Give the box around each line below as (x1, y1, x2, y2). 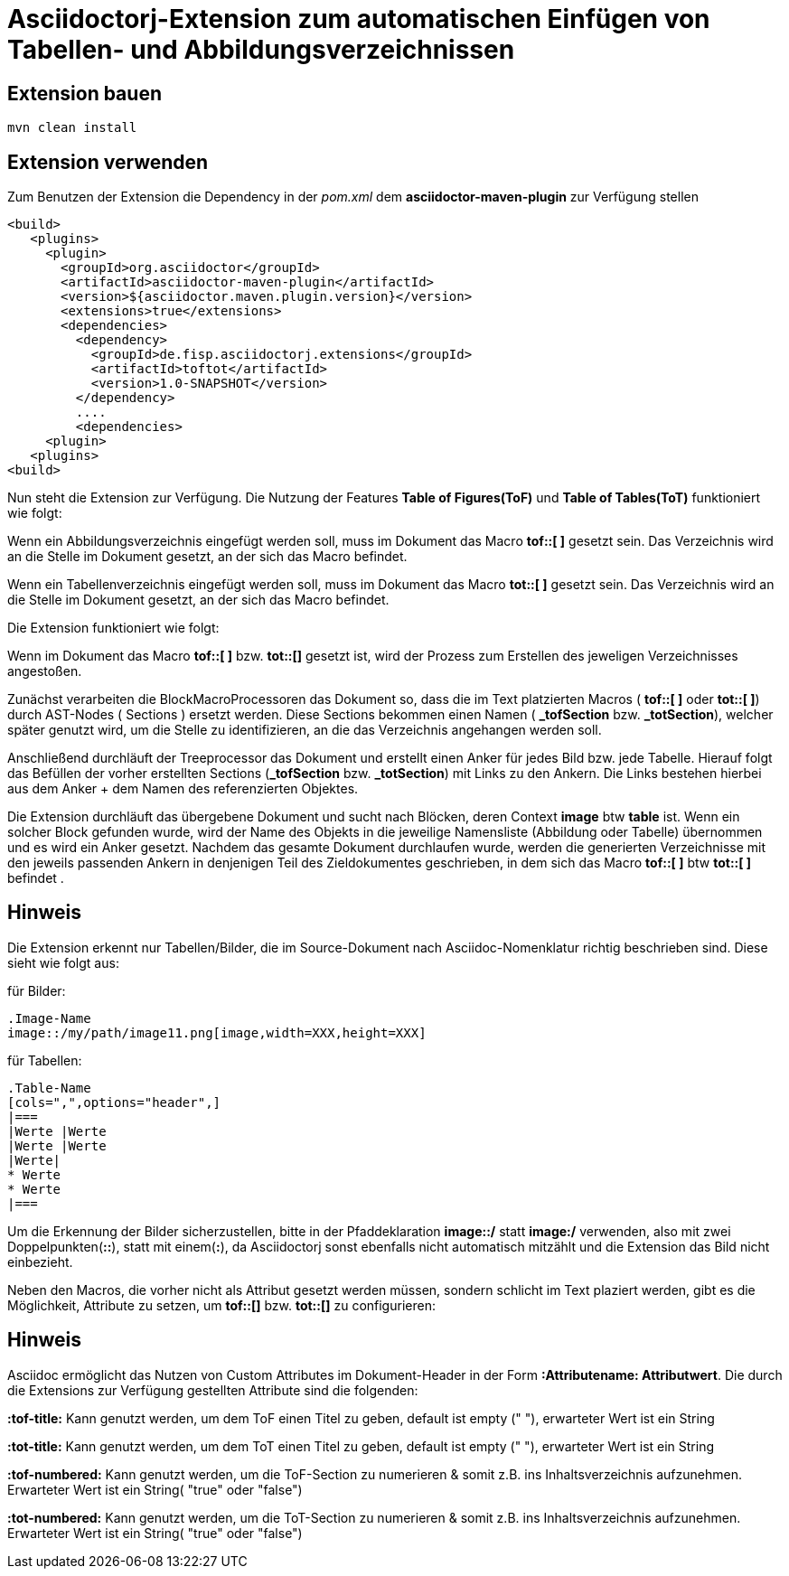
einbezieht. (7, 1253, 73, 1270)
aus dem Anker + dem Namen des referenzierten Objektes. (7, 781, 359, 797)
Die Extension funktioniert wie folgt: (7, 620, 220, 636)
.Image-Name (7, 1010, 91, 1026)
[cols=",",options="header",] (7, 1094, 221, 1110)
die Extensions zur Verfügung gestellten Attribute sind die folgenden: (7, 1382, 418, 1398)
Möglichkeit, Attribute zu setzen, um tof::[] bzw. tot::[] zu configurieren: (7, 1297, 436, 1313)
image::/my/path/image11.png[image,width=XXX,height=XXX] (7, 1025, 427, 1040)
